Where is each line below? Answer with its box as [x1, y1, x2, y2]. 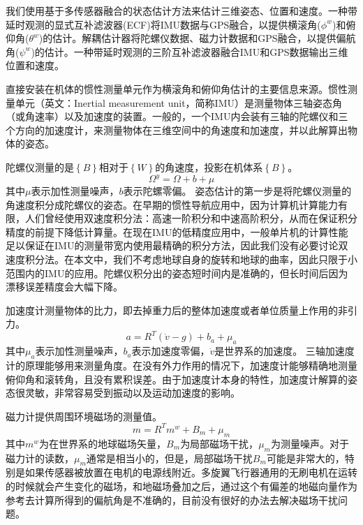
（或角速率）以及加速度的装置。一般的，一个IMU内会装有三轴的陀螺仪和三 [6, 109, 348, 124]
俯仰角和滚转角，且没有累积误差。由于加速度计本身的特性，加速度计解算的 [6, 371, 348, 386]
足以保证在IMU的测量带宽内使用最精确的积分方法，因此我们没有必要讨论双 [6, 238, 348, 253]
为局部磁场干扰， [180, 436, 259, 450]
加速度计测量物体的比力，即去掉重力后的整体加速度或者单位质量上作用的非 [6, 302, 348, 317]
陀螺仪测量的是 [6, 159, 74, 174]
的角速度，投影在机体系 [155, 159, 263, 174]
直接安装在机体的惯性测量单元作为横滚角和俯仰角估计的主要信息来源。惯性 [6, 81, 348, 96]
